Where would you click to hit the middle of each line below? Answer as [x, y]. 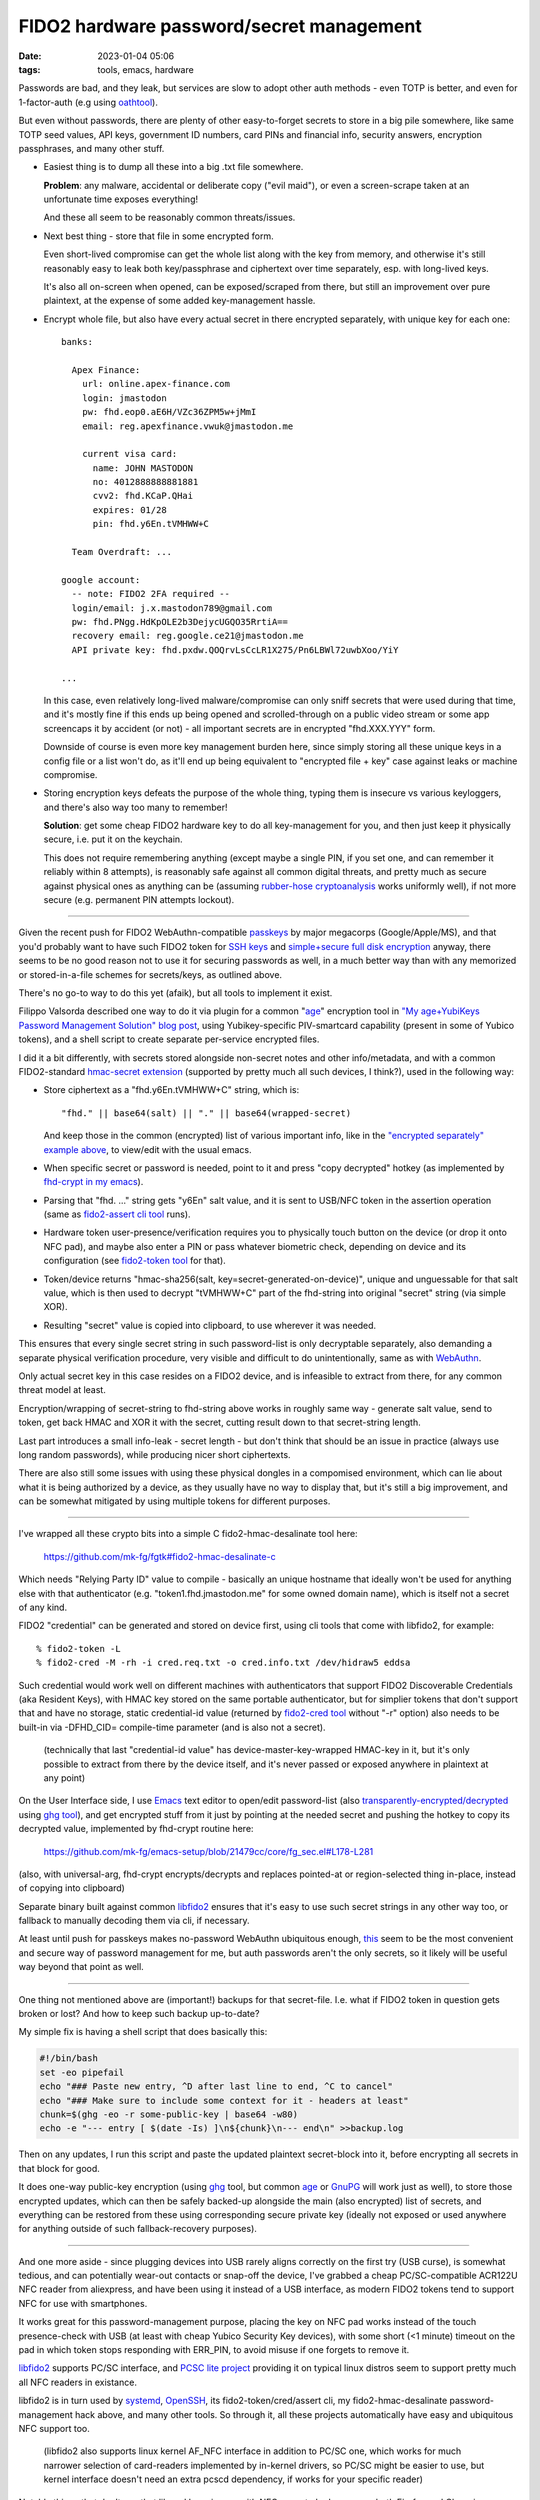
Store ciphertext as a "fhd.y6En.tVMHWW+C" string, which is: [171, 1090]
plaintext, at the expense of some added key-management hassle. [179, 301]
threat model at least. [62, 1390]
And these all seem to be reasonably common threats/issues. [169, 217]
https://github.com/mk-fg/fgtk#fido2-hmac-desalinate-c [159, 1556]
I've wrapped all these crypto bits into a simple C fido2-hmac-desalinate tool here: [188, 1534]
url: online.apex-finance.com [155, 384]
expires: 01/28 [129, 509]
